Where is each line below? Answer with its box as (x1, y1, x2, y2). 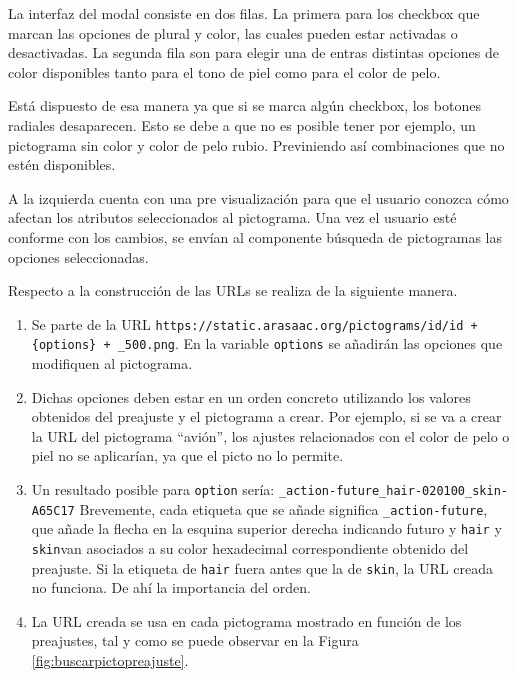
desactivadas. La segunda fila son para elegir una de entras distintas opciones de (8, 42, 499, 63)
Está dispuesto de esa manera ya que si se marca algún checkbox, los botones (8, 95, 481, 116)
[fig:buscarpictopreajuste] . (31, 650, 189, 671)
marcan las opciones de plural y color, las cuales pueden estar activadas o (8, 22, 458, 43)
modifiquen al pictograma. (31, 353, 193, 374)
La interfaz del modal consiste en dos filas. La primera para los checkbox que (8, 3, 480, 23)
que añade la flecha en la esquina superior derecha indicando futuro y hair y (31, 518, 502, 539)
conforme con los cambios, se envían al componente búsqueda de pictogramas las (8, 226, 502, 247)
